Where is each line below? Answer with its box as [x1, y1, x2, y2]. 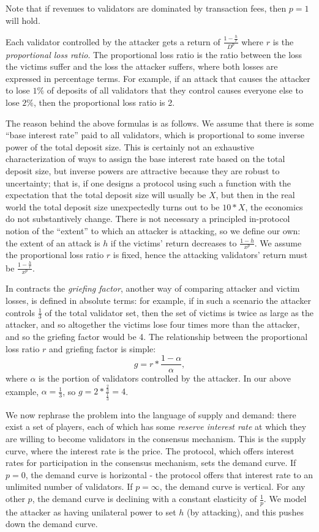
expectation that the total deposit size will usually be [6, 188, 206, 201]
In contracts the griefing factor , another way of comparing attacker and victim [6, 282, 300, 295]
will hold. [6, 13, 40, 26]
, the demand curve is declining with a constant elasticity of [32, 492, 257, 505]
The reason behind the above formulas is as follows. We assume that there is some [6, 116, 314, 129]
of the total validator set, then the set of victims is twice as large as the [45, 306, 313, 319]
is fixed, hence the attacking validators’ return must [113, 248, 308, 261]
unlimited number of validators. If [6, 480, 133, 493]
